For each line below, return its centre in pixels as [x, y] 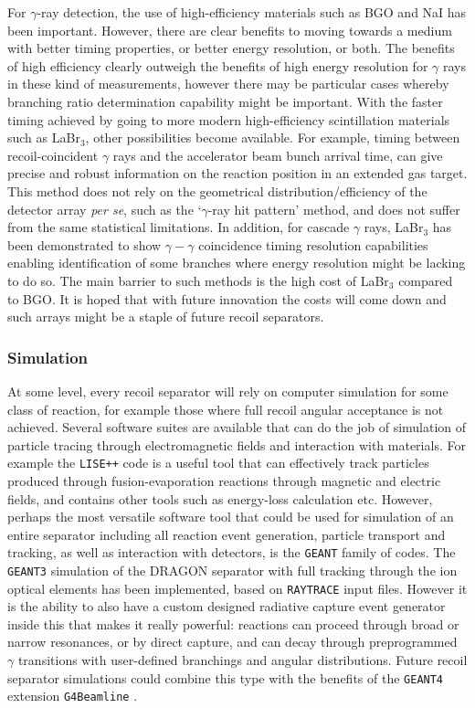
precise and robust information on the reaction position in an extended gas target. [237, 173]
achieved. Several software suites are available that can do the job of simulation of [237, 427]
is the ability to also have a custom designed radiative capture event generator [227, 606]
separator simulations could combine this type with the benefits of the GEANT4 [226, 677]
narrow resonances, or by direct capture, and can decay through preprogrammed [232, 642]
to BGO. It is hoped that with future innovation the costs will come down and [227, 298]
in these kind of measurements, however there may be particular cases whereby [228, 84]
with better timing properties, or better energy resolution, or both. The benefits [231, 48]
